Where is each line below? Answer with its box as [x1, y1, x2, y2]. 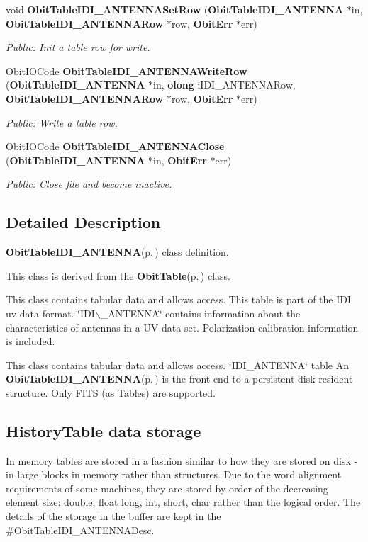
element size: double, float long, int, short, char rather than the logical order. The [6, 495, 361, 509]
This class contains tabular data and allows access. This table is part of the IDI [6, 292, 352, 307]
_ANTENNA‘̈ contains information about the [100, 305, 301, 320]
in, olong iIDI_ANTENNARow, [153, 77, 296, 92]
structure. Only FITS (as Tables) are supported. [6, 385, 216, 400]
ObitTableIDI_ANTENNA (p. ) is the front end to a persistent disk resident [6, 371, 353, 386]
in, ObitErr [153, 152, 207, 167]
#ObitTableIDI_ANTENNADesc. [6, 522, 155, 537]
